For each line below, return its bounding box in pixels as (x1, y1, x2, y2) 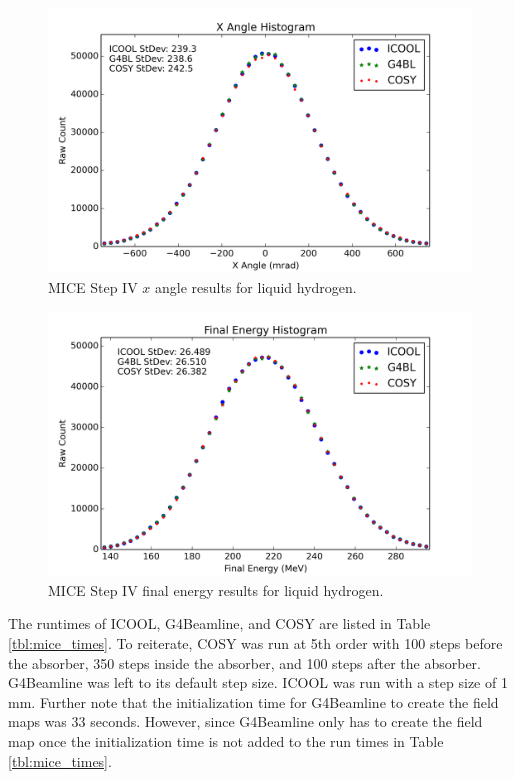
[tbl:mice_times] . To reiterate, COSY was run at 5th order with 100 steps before (8, 632, 503, 653)
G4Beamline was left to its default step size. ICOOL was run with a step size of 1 (8, 672, 508, 693)
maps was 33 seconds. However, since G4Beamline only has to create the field (8, 711, 483, 732)
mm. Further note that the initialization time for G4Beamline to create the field (8, 691, 499, 712)
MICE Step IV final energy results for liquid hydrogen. (48, 579, 384, 600)
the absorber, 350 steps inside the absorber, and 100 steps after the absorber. (8, 652, 482, 673)
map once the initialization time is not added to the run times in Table (8, 730, 444, 751)
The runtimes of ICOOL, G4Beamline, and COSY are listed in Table (8, 613, 431, 634)
